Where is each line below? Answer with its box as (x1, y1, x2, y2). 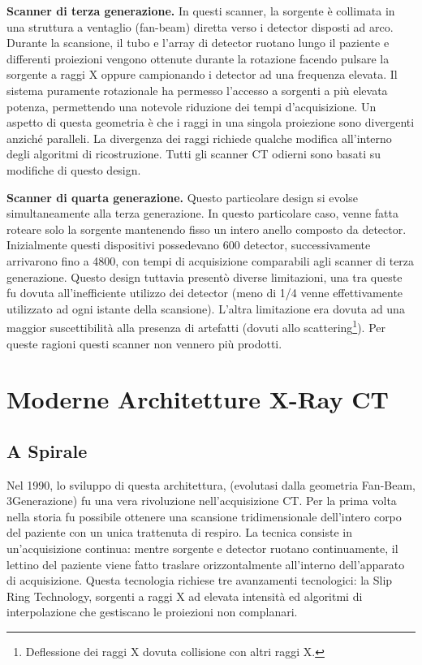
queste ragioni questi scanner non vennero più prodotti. (6, 335, 282, 352)
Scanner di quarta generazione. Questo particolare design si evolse (6, 188, 359, 205)
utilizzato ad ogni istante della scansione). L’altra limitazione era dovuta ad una (6, 300, 405, 317)
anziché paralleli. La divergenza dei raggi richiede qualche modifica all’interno (6, 129, 392, 146)
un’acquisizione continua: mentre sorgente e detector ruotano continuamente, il (6, 540, 398, 557)
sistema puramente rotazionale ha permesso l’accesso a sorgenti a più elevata (6, 81, 388, 98)
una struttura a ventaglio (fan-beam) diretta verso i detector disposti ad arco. (6, 18, 394, 35)
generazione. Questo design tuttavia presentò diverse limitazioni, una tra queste (6, 268, 403, 285)
